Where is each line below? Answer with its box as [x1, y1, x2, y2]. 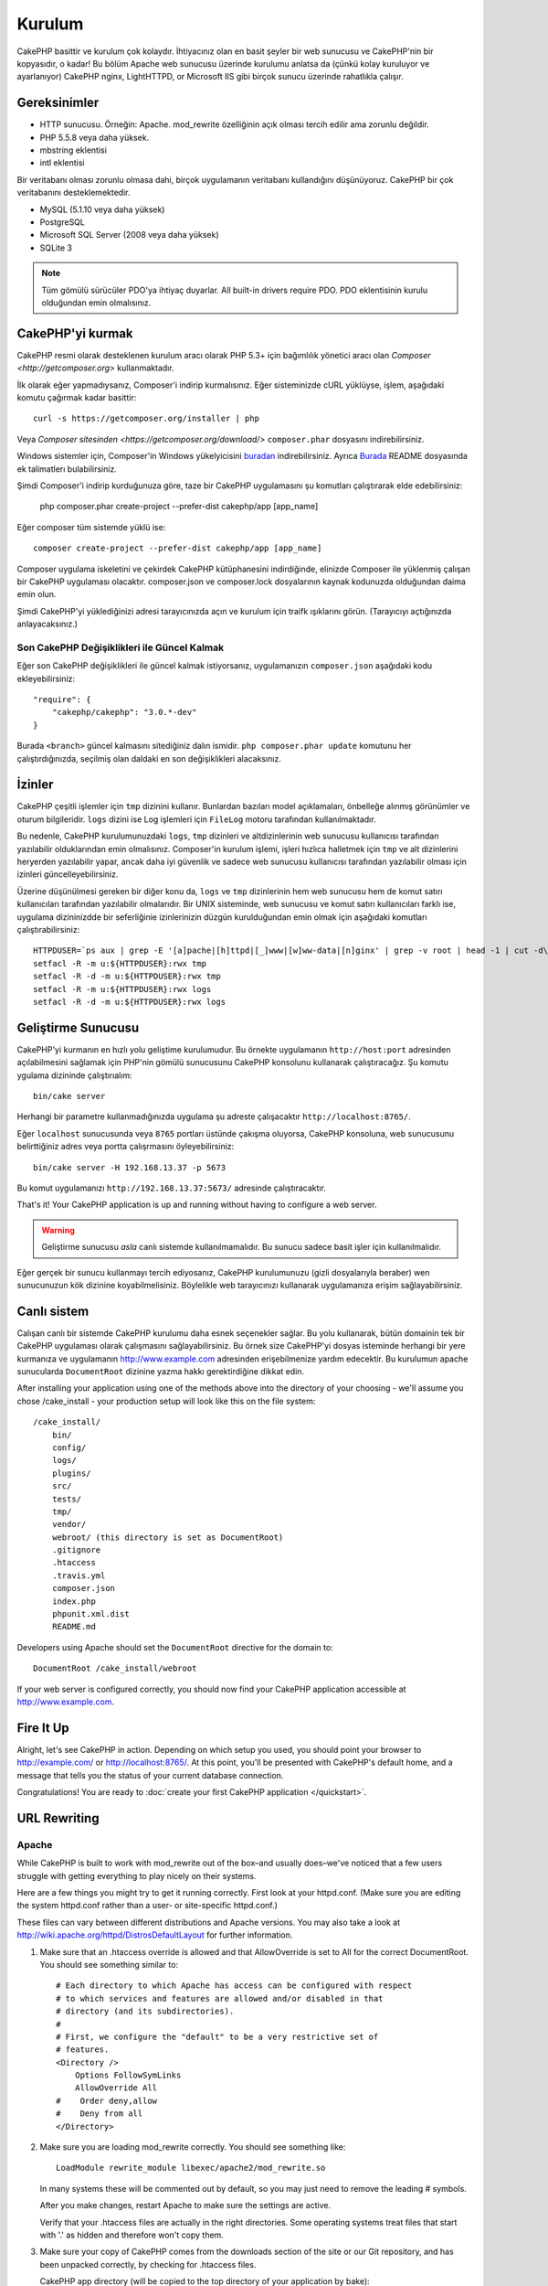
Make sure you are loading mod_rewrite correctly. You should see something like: [39, 2142, 346, 2152]
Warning [41, 1224, 75, 1235]
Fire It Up [16, 1720, 70, 1736]
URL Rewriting [16, 1811, 100, 1826]
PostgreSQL [39, 216, 86, 228]
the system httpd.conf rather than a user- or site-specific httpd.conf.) [16, 1900, 279, 1911]
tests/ [51, 1493, 82, 1504]
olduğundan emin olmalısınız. [41, 297, 152, 308]
